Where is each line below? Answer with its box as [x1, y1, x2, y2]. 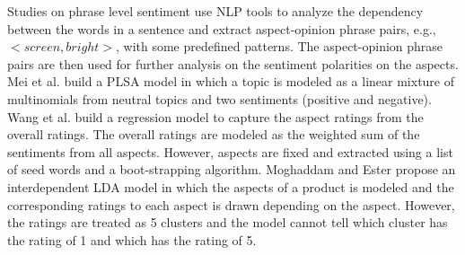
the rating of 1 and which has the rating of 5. [7, 230, 257, 249]
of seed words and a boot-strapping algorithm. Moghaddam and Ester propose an [7, 160, 456, 179]
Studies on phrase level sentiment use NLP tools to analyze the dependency [7, 2, 424, 20]
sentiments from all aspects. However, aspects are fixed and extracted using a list [7, 142, 453, 161]
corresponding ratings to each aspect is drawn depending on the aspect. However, [7, 195, 455, 214]
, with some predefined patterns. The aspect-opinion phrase [116, 37, 443, 56]
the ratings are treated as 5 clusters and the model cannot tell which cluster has [7, 213, 448, 232]
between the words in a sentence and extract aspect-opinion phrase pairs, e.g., [7, 19, 436, 38]
